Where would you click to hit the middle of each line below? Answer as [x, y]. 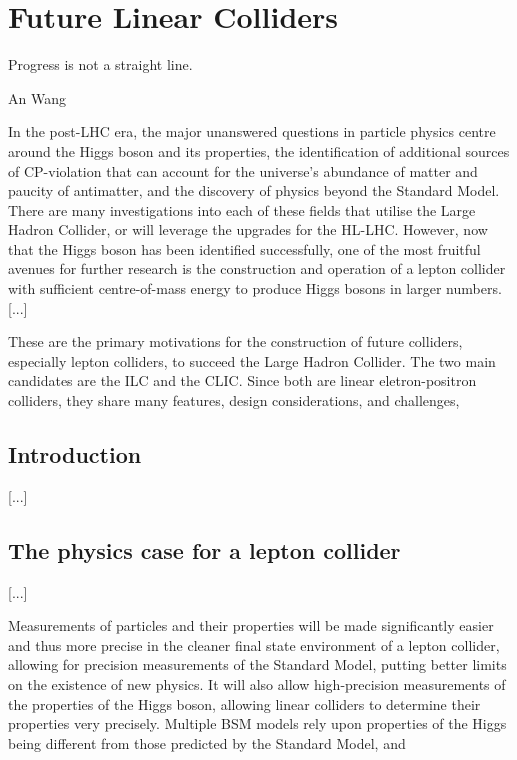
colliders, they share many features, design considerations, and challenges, [234, 400]
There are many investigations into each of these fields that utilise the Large [242, 209]
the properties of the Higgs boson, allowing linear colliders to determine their [244, 703]
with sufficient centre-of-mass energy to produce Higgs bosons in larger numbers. [255, 288]
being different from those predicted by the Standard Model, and [207, 742]
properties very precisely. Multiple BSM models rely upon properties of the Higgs [257, 723]
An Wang [37, 97]
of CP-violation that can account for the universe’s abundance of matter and [243, 170]
